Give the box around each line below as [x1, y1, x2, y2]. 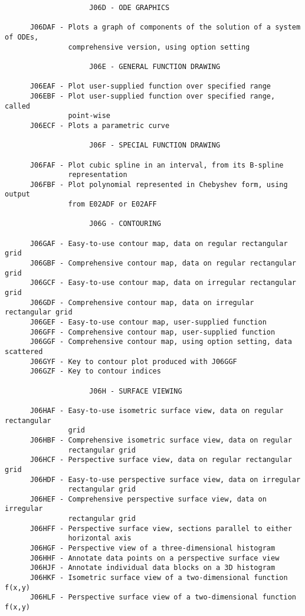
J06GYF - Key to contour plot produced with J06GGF [29, 357, 237, 366]
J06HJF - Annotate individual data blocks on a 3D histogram [29, 563, 276, 572]
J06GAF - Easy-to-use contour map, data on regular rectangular [29, 239, 288, 248]
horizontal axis [68, 534, 132, 543]
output [5, 190, 30, 199]
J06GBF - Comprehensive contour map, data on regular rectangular [29, 259, 296, 268]
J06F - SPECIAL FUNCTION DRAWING [89, 141, 221, 150]
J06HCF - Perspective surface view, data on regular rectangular [29, 456, 292, 464]
